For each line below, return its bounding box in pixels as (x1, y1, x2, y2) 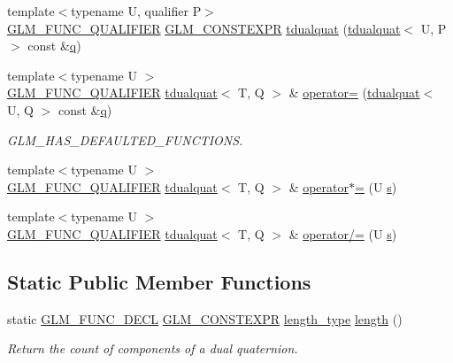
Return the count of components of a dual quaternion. (7, 339, 298, 358)
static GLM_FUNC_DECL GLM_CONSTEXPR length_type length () (7, 309, 403, 328)
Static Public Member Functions (7, 267, 311, 295)
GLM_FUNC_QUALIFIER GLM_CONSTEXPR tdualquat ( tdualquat (7, 19, 401, 37)
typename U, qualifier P (71, 2, 202, 19)
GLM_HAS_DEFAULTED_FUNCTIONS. (7, 130, 243, 149)
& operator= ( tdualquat (288, 83, 420, 102)
